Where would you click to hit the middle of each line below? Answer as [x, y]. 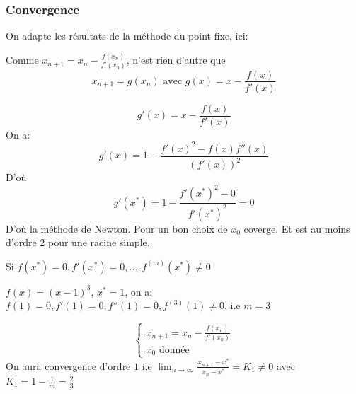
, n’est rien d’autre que [176, 60]
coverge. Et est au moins [297, 228]
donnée [174, 350]
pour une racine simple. [99, 242]
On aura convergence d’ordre [68, 365]
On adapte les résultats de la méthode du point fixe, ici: [127, 36]
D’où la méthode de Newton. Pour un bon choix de [117, 228]
